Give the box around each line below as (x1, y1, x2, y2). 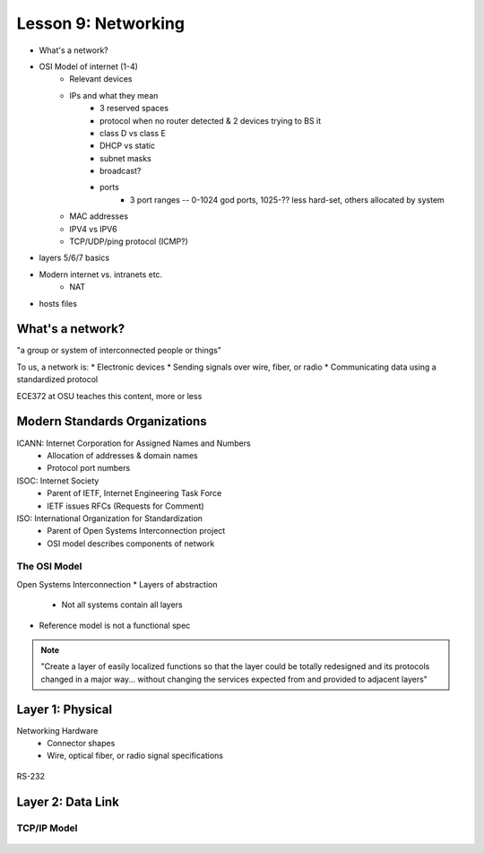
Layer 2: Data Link (16, 794, 120, 809)
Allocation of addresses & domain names (47, 449, 198, 461)
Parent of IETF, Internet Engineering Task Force (47, 488, 222, 499)
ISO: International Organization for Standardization (16, 512, 203, 524)
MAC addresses (69, 211, 129, 222)
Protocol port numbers (47, 463, 131, 474)
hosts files (39, 298, 78, 309)
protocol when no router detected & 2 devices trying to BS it (99, 115, 322, 126)
